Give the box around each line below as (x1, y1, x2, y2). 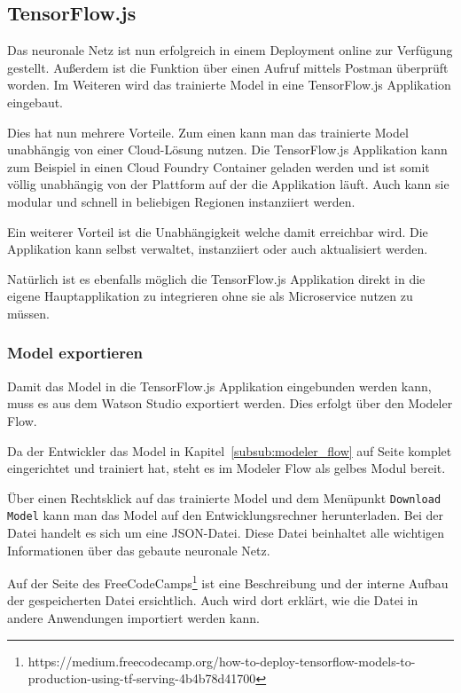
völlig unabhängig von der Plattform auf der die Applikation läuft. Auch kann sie (7, 175, 449, 193)
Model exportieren (7, 342, 144, 364)
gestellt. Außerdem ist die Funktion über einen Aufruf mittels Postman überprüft (7, 58, 449, 76)
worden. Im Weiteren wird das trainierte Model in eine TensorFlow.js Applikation (7, 75, 451, 94)
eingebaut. (7, 92, 64, 111)
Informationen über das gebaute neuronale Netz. (7, 540, 270, 559)
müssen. (7, 303, 50, 322)
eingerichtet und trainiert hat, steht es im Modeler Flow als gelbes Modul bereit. (7, 459, 446, 477)
